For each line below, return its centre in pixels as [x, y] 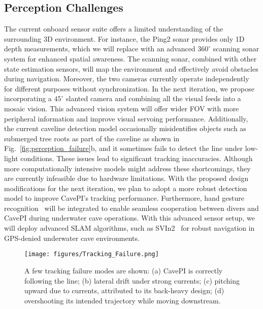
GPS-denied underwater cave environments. [72, 238]
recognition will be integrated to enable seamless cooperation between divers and [131, 208]
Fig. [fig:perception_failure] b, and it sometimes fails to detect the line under [123, 148]
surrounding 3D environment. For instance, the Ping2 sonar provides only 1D [124, 38]
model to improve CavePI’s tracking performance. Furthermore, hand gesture [124, 198]
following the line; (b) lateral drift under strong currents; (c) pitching [132, 280]
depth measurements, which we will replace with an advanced [100, 49]
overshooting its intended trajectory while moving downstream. [123, 300]
